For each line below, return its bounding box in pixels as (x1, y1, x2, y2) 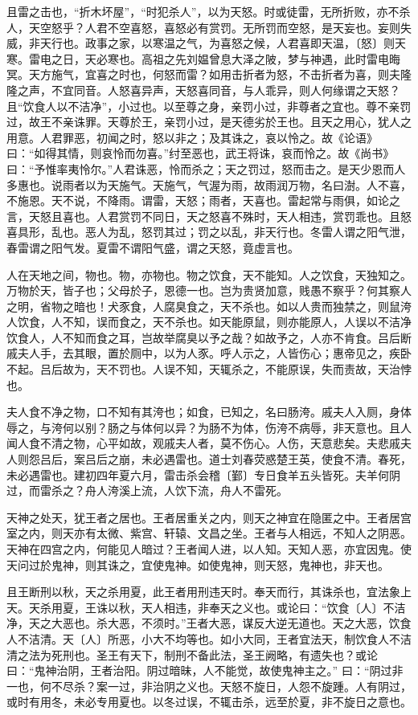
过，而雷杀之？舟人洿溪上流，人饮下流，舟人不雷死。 (6, 482, 288, 499)
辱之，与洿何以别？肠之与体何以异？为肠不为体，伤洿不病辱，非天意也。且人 (6, 419, 412, 435)
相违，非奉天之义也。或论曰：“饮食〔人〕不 (163, 599, 395, 615)
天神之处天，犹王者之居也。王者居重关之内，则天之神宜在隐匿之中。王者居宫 (6, 509, 412, 525)
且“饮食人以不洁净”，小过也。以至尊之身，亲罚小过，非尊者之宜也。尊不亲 (6, 97, 400, 114)
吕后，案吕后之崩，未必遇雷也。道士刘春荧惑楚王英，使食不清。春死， (39, 451, 412, 468)
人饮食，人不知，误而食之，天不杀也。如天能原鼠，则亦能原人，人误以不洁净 (6, 313, 412, 330)
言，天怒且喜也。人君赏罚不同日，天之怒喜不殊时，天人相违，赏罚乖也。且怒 (6, 207, 412, 224)
